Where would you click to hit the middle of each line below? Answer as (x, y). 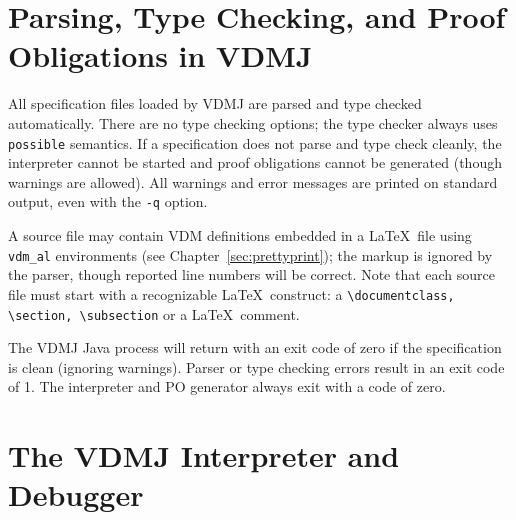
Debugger (76, 494)
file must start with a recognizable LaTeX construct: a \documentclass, (231, 293)
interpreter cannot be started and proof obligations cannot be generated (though (255, 162)
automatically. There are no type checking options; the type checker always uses (253, 122)
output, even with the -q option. (108, 201)
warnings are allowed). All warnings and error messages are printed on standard (253, 181)
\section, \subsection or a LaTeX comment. (154, 313)
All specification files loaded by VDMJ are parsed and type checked (215, 103)
